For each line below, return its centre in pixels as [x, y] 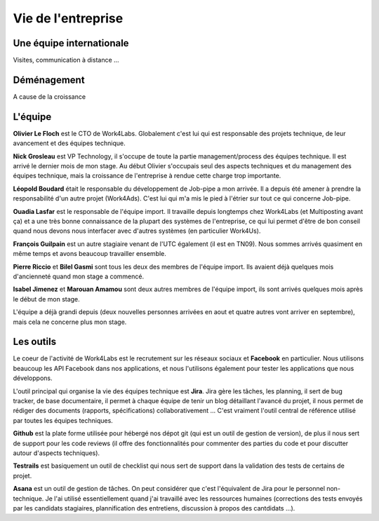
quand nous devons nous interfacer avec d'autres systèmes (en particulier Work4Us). [137, 231]
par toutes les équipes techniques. [63, 420]
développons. [33, 378]
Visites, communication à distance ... [66, 60]
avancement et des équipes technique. [69, 143]
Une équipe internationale [71, 43]
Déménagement [49, 80]
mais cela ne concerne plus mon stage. [70, 322]
